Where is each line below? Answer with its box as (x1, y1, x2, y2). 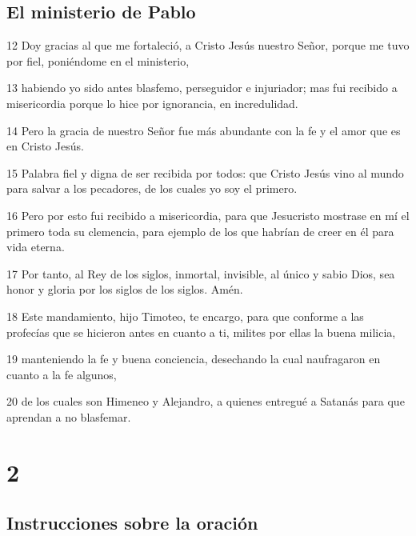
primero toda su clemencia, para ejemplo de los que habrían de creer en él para (6, 222, 394, 239)
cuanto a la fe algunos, (6, 366, 117, 382)
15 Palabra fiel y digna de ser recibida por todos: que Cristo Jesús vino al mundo (6, 164, 404, 181)
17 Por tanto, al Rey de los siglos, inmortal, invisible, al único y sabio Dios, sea (6, 265, 395, 282)
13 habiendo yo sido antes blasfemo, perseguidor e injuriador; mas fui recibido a (6, 79, 398, 96)
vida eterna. (6, 238, 65, 255)
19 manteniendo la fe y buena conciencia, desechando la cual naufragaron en (6, 350, 381, 367)
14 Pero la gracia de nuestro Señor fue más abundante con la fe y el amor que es (6, 122, 401, 138)
